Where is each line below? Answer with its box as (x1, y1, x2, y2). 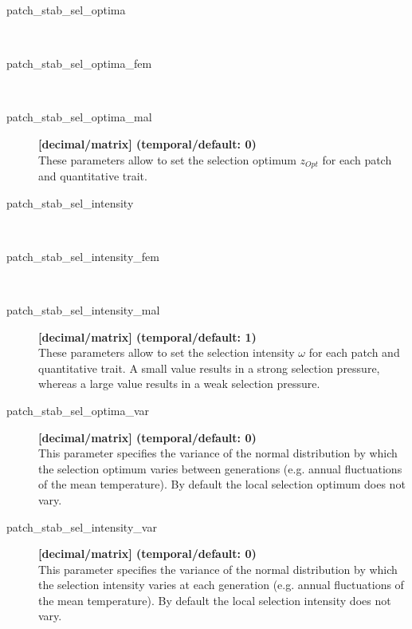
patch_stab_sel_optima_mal (6, 109, 152, 125)
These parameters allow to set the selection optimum (38, 151, 296, 168)
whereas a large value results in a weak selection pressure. (38, 375, 320, 392)
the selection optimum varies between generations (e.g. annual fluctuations (38, 460, 402, 477)
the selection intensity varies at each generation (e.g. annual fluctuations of (38, 576, 404, 593)
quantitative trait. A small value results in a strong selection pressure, (38, 359, 380, 376)
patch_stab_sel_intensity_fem (6, 247, 159, 264)
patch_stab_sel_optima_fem (6, 55, 152, 72)
